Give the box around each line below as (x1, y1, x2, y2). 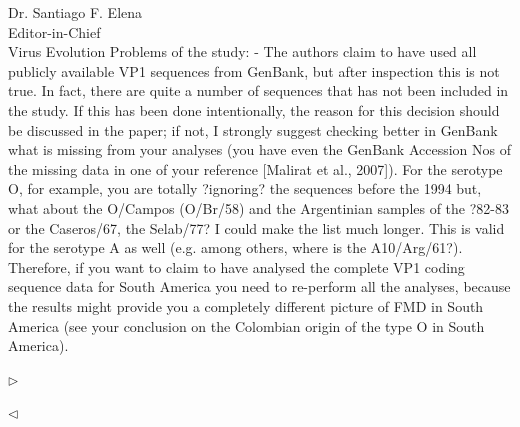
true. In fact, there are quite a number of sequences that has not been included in (8, 80, 509, 101)
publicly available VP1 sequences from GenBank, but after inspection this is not (8, 60, 500, 81)
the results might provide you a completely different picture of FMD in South (8, 295, 484, 316)
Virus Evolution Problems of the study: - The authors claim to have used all (8, 41, 477, 62)
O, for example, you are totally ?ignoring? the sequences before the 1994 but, (8, 178, 482, 199)
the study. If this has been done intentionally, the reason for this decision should (8, 99, 500, 120)
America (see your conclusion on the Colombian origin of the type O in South (8, 315, 485, 336)
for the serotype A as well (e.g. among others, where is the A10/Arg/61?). (8, 237, 463, 258)
